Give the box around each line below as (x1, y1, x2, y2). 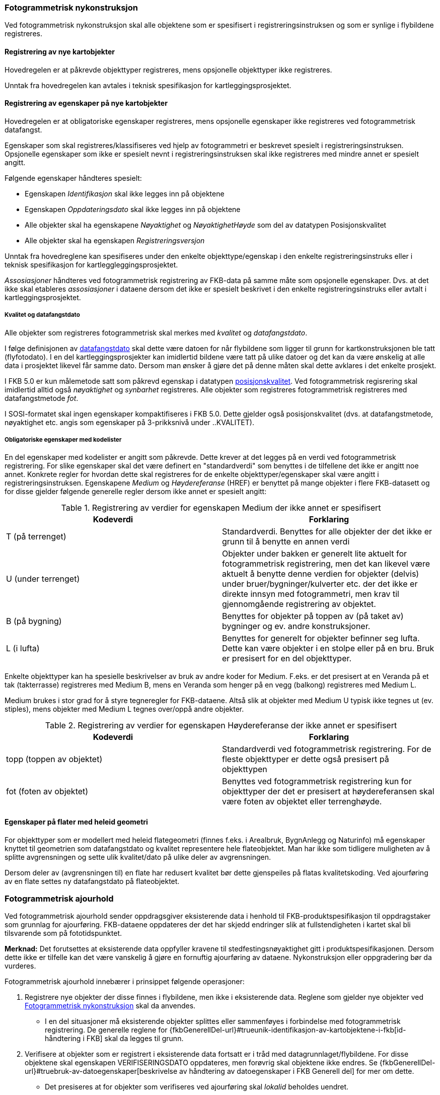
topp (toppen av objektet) (6, 754, 103, 765)
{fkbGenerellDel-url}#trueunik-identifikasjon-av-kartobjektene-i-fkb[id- (169, 1025, 406, 1035)
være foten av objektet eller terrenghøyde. (222, 796, 382, 807)
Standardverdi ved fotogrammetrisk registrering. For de (222, 744, 431, 755)
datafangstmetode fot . (5, 393, 79, 402)
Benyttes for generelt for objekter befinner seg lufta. (222, 633, 420, 644)
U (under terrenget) (6, 574, 80, 584)
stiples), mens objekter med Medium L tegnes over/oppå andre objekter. (5, 705, 244, 714)
